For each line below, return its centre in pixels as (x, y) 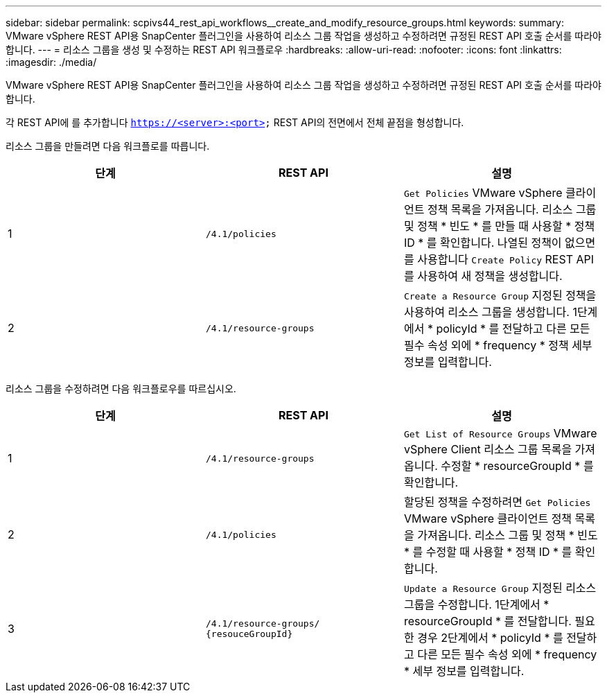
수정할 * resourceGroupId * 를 (517, 466)
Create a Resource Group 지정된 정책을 (500, 295)
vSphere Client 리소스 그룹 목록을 (488, 449)
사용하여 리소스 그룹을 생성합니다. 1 (490, 312)
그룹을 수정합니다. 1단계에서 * (476, 604)
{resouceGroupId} (249, 634)
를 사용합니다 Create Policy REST (488, 259)
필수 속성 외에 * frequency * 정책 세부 (498, 345)
